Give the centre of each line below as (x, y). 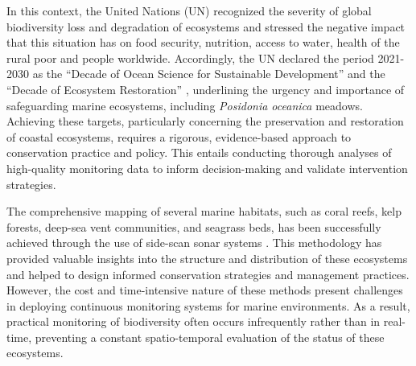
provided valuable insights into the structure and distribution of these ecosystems (207, 258)
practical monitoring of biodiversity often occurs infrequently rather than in (194, 321)
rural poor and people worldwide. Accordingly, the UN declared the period (190, 58)
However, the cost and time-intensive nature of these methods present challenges (205, 290)
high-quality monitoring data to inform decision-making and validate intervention (207, 168)
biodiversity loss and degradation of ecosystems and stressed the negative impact (206, 26)
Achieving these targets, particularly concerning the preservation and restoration (205, 121)
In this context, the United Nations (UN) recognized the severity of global (189, 10)
